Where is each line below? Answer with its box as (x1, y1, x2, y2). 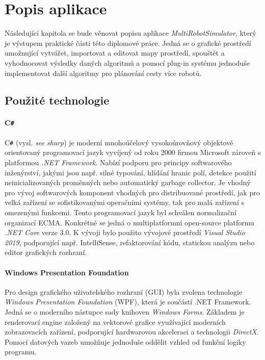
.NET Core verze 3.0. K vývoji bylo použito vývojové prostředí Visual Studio (5, 227, 246, 238)
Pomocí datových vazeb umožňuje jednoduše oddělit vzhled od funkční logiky (5, 336, 246, 347)
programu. (5, 346, 37, 357)
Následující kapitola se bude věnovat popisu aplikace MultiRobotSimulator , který (5, 28, 256, 38)
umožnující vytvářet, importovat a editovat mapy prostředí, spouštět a (5, 47, 225, 58)
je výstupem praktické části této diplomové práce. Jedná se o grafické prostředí (5, 37, 251, 48)
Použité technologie (5, 92, 110, 108)
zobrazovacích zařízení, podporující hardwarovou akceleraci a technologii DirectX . (5, 326, 259, 337)
